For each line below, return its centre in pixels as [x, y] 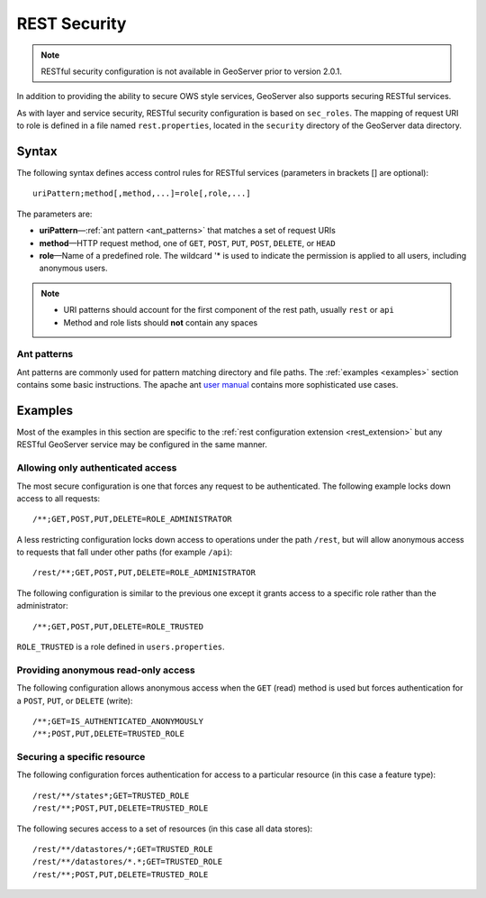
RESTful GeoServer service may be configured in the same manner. [142, 444]
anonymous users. [73, 268]
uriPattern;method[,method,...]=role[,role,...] [142, 193]
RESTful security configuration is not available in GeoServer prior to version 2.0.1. [191, 71]
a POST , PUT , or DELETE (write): [75, 701]
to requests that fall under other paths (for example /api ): [125, 552]
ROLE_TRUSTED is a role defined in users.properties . [121, 647]
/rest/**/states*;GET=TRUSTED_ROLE [111, 795]
